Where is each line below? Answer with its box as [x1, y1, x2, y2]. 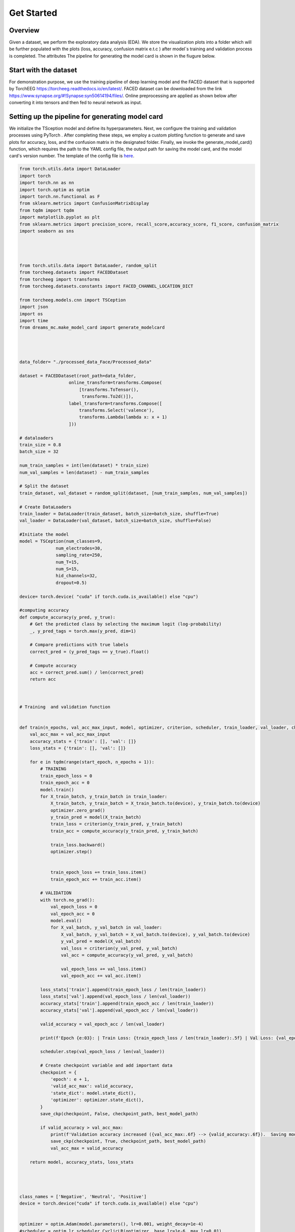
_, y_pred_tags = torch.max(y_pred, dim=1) [29, 628, 136, 634]
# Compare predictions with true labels [29, 642, 129, 648]
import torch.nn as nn [19, 180, 74, 186]
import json [19, 304, 49, 310]
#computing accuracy [19, 608, 69, 613]
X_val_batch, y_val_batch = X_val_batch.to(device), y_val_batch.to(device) [60, 931, 250, 937]
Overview [9, 26, 40, 34]
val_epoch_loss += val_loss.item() [60, 966, 147, 972]
